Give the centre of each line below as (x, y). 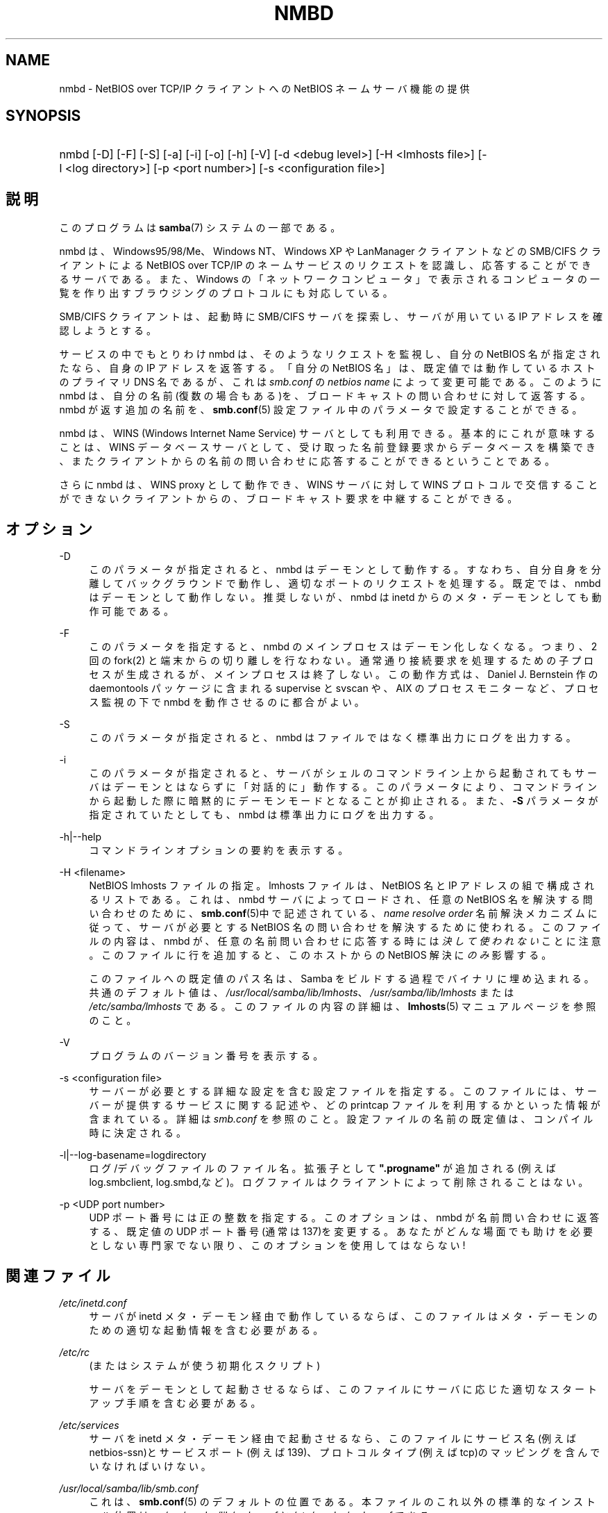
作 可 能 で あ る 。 (132, 611)
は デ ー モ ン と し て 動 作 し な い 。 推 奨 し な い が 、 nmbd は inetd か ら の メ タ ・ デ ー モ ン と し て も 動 (345, 597)
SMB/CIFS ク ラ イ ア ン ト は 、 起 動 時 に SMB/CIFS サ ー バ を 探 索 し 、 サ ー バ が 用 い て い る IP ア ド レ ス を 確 (331, 317)
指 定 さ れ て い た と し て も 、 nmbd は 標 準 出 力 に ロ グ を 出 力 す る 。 (264, 815)
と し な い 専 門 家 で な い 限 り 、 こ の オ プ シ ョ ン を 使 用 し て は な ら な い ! (277, 1246)
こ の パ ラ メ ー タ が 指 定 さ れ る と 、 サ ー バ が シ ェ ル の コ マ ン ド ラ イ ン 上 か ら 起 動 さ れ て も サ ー (343, 773)
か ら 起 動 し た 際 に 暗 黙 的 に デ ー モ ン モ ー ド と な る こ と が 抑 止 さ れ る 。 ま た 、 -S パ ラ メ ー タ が (344, 801)
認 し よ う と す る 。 (108, 331)
